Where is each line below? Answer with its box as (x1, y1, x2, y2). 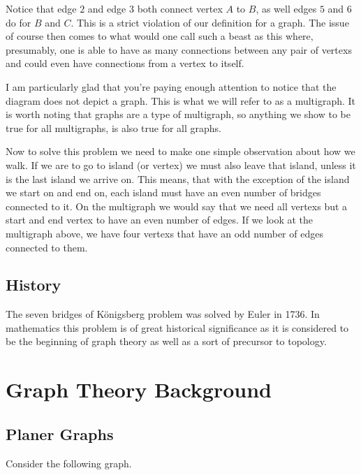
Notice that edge (6, 1, 77, 15)
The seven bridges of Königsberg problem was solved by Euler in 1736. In (6, 307, 320, 321)
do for (6, 15, 31, 29)
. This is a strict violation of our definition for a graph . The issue (71, 15, 349, 29)
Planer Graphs (6, 423, 114, 444)
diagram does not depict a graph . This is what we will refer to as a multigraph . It (6, 93, 356, 108)
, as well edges (256, 1, 317, 15)
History (6, 274, 61, 295)
